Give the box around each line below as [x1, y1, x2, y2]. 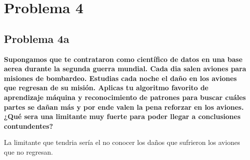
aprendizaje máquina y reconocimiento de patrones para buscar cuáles [4, 92, 246, 102]
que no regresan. [4, 146, 53, 157]
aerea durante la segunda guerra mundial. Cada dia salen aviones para [4, 63, 247, 74]
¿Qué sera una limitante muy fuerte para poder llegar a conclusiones [4, 111, 241, 121]
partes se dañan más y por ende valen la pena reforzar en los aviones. [4, 101, 244, 112]
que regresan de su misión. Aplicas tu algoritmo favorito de [4, 82, 208, 93]
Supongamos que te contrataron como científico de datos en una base [4, 54, 243, 64]
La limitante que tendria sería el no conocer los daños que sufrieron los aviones [4, 137, 240, 147]
